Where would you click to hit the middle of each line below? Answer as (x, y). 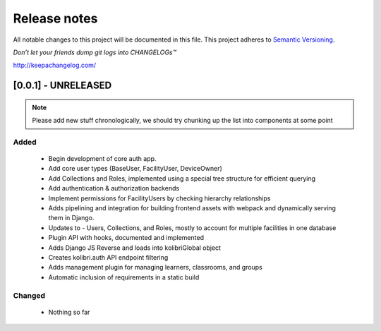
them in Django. (71, 218)
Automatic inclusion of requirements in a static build (124, 277)
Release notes (55, 18)
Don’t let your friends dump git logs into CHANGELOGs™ (95, 52)
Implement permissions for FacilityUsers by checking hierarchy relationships (159, 198)
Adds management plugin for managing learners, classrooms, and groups (155, 267)
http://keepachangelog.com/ (55, 65)
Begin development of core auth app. (102, 159)
